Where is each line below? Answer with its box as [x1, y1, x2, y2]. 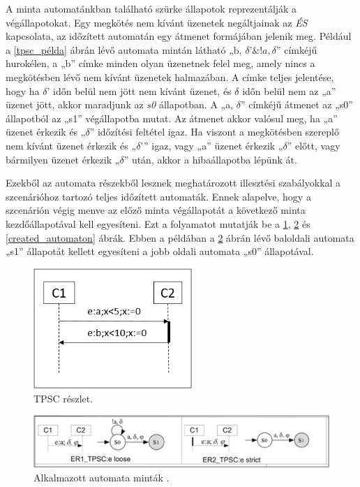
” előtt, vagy [287, 138, 340, 152]
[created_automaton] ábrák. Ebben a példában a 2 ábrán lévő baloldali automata [6, 230, 354, 245]
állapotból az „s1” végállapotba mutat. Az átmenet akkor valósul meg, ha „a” [6, 110, 338, 125]
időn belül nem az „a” [242, 83, 336, 98]
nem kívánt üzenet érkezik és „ [6, 138, 137, 152]
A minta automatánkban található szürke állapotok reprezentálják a [6, 1, 297, 15]
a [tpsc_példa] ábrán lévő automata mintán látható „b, [6, 42, 242, 57]
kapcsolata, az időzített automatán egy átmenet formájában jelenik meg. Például [6, 29, 352, 43]
